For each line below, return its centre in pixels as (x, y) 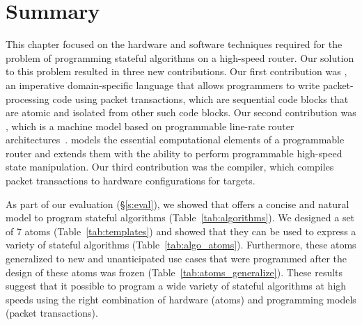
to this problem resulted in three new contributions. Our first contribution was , (176, 71)
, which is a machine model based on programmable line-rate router (150, 126)
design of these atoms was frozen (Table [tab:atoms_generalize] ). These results (174, 272)
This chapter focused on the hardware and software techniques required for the (174, 44)
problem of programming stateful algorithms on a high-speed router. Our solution (180, 57)
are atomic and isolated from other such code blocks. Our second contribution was (181, 112)
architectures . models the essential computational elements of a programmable (175, 140)
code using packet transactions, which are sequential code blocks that (200, 98)
